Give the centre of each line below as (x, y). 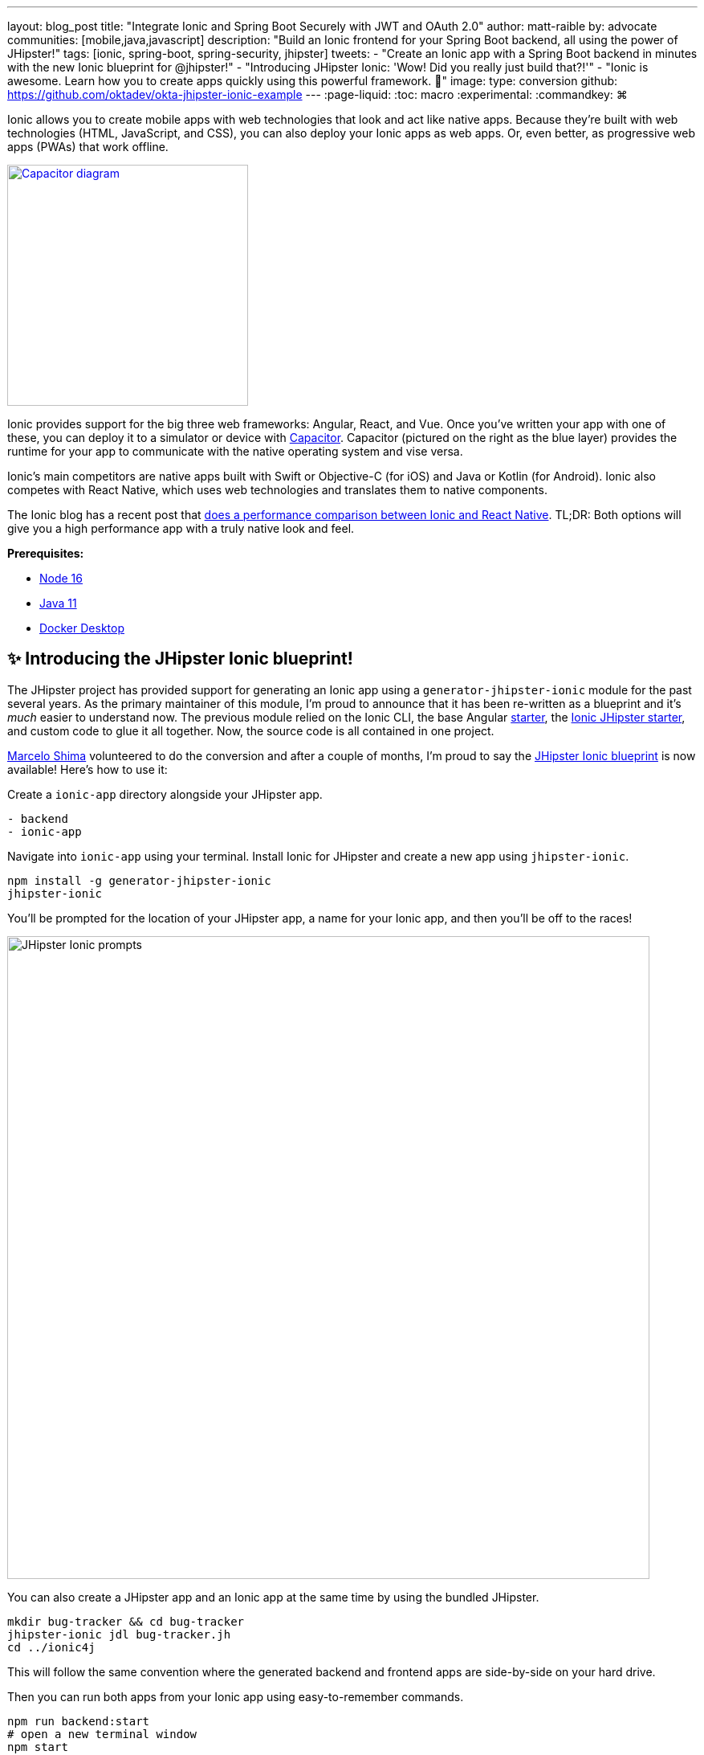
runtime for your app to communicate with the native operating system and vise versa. (235, 451)
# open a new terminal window (102, 1734)
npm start (38, 1747)
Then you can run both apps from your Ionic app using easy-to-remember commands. (236, 1696)
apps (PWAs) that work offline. (88, 147)
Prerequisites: (46, 553)
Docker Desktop (82, 628)
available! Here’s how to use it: (87, 769)
